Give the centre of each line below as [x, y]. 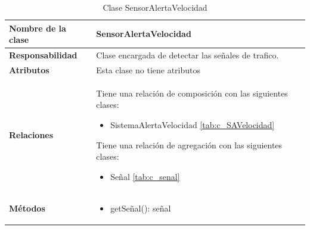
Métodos [27, 208]
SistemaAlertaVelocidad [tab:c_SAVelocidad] [193, 124]
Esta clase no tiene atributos [148, 69]
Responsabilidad [43, 55]
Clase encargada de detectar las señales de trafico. [187, 55]
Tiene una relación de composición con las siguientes [192, 93]
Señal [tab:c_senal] [145, 176]
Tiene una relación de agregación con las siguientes [189, 144]
